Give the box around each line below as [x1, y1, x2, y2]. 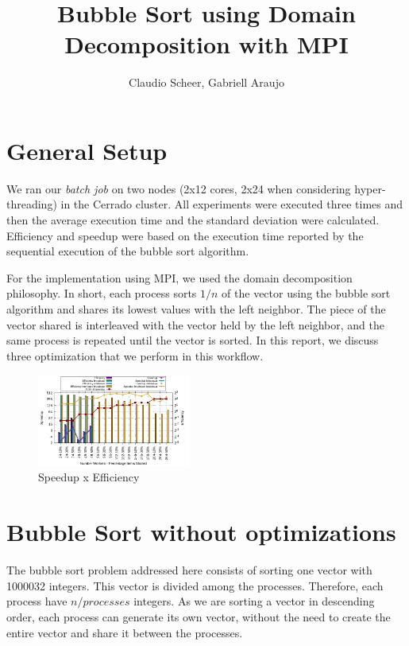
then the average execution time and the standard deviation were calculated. [6, 212, 380, 228]
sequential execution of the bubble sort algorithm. [6, 243, 249, 259]
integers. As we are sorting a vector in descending [133, 593, 375, 609]
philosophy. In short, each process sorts [6, 285, 197, 302]
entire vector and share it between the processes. [6, 624, 243, 640]
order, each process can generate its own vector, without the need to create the [6, 608, 391, 625]
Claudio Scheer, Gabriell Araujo [129, 74, 284, 91]
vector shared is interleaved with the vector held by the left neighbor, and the [6, 316, 384, 333]
